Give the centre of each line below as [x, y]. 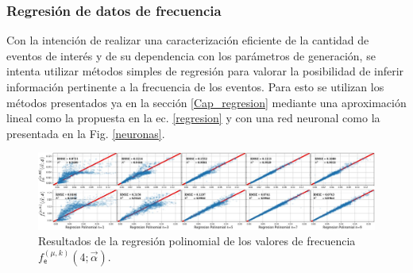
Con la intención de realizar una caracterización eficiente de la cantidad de [188, 40]
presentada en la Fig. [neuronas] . [86, 133]
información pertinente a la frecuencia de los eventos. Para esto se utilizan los [195, 87]
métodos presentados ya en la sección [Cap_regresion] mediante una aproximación [206, 102]
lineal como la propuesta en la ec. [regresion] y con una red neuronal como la [193, 118]
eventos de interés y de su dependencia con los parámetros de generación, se [191, 55]
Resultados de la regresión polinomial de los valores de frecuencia [197, 241]
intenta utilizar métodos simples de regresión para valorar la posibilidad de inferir [205, 71]
